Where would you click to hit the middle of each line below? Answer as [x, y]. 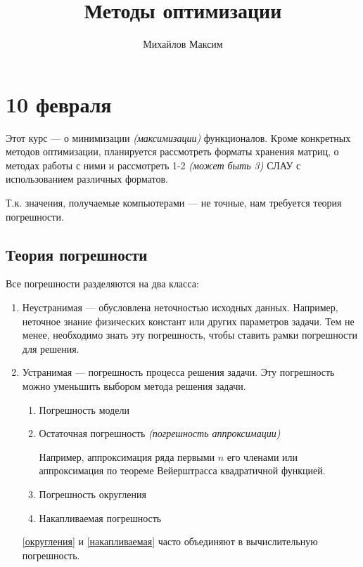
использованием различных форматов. [87, 179]
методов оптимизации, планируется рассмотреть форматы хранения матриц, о [172, 151]
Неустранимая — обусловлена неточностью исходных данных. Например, [180, 307]
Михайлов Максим [183, 44]
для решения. [51, 348]
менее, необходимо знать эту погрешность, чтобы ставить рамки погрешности [190, 335]
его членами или [262, 456]
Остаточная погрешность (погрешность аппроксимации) [160, 433]
